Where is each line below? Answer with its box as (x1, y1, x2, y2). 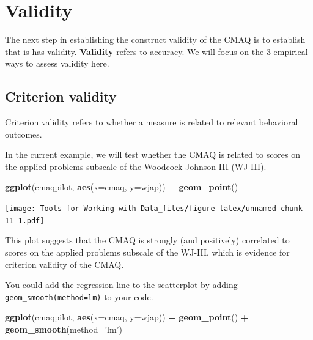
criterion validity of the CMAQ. (5, 257, 124, 270)
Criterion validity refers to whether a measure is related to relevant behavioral (5, 116, 298, 128)
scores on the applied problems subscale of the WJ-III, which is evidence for (5, 245, 290, 258)
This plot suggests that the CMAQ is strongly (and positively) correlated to (5, 234, 290, 246)
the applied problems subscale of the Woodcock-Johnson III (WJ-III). (5, 160, 267, 172)
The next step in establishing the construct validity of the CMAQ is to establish (5, 33, 306, 46)
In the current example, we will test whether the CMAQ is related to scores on (5, 148, 301, 161)
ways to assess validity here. (5, 57, 109, 70)
